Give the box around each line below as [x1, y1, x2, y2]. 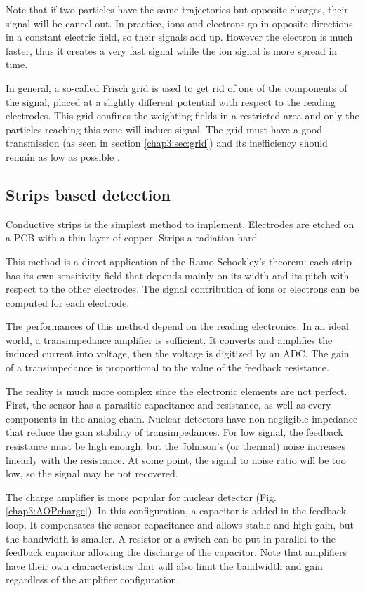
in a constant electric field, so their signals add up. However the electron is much [6, 29, 353, 44]
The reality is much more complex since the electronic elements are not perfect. [6, 383, 347, 398]
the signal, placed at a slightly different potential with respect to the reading [6, 94, 336, 109]
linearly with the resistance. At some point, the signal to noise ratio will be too [6, 452, 346, 467]
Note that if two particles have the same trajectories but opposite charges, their [6, 2, 348, 16]
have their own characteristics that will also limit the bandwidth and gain [6, 558, 323, 573]
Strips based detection [6, 183, 171, 205]
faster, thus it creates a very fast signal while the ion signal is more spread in [6, 43, 338, 58]
